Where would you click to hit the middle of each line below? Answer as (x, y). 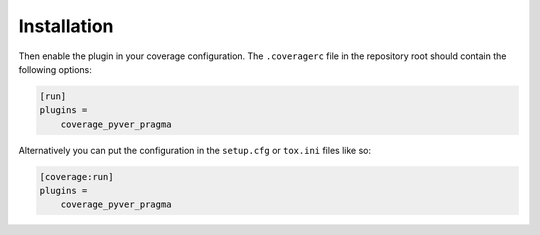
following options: (55, 69)
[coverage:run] (76, 176)
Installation (66, 26)
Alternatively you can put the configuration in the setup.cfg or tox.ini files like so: (195, 150)
